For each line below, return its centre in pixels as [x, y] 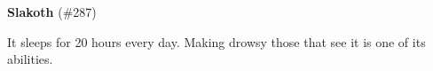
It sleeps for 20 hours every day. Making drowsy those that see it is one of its [216, 41]
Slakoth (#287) [52, 12]
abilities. [30, 59]
